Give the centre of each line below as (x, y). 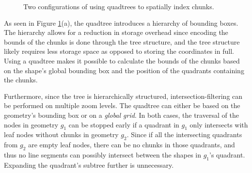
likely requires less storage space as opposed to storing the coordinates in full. (119, 51)
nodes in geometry (31, 124)
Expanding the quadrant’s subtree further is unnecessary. (89, 165)
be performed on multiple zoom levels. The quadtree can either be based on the (122, 105)
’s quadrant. (227, 154)
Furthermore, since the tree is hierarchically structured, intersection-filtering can (123, 96)
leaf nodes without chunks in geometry (61, 134)
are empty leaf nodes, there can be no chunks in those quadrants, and (132, 145)
